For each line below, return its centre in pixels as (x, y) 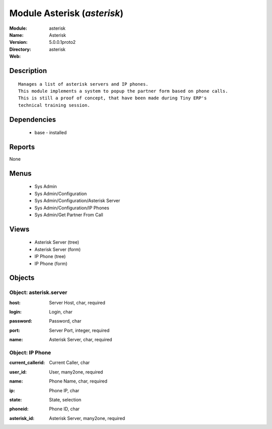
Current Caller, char (70, 362)
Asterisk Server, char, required (81, 340)
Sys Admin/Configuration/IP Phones (72, 208)
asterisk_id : (22, 418)
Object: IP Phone (30, 353)
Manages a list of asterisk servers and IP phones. (83, 84)
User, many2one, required (76, 372)
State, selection (65, 400)
